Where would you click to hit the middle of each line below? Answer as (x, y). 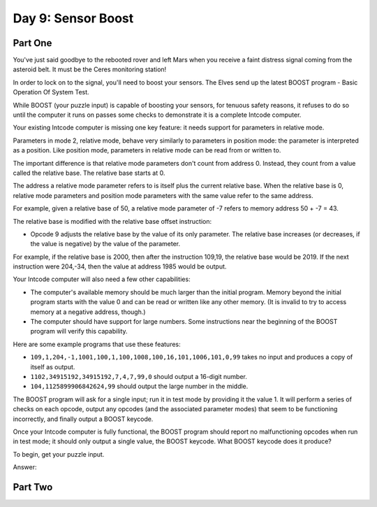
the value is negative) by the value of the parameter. (105, 244)
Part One (32, 43)
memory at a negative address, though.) (88, 312)
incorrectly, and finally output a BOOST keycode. (83, 419)
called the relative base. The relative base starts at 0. (89, 173)
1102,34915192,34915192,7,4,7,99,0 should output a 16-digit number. (139, 377)
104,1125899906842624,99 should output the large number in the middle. (139, 386)
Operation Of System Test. (51, 92)
